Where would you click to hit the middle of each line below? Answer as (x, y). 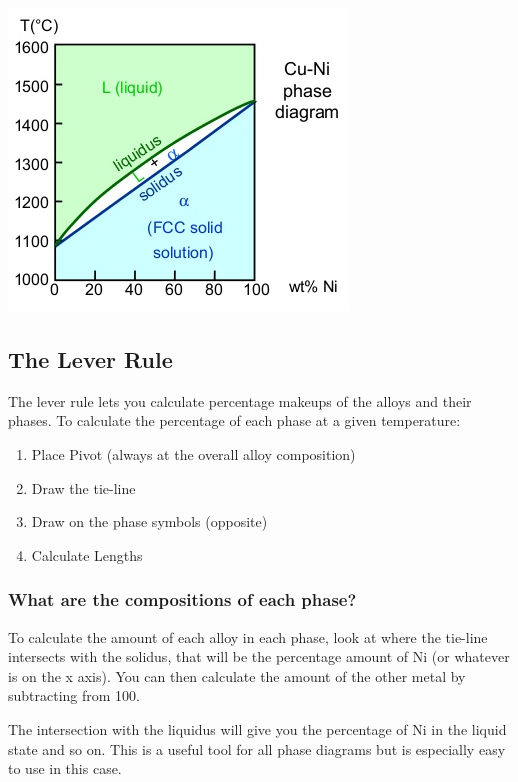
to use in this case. (65, 768)
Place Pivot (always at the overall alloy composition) (193, 453)
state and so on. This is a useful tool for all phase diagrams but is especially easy (257, 748)
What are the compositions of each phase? (182, 599)
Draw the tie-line (83, 487)
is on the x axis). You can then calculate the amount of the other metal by (237, 675)
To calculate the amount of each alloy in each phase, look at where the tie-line (248, 636)
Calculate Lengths (87, 554)
